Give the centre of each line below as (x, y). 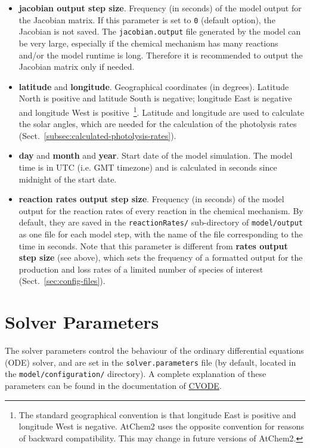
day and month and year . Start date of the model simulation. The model (156, 155)
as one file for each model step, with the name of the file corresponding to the (161, 234)
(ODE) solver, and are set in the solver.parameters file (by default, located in (151, 362)
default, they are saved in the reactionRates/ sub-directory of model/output (161, 222)
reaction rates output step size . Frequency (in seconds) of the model (151, 199)
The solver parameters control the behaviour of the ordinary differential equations (154, 350)
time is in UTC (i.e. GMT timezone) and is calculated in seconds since (148, 167)
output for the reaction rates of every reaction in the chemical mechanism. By (161, 210)
